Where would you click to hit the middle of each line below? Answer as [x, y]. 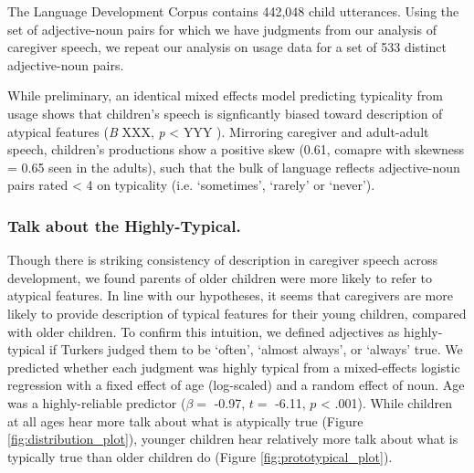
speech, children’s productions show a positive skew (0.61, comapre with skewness [236, 149]
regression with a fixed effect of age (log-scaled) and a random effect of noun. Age [236, 385]
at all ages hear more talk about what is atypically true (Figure [185, 420]
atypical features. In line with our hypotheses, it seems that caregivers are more [230, 295]
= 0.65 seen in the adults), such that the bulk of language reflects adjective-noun [234, 167]
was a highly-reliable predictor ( [97, 402]
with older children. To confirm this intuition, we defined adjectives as [204, 331]
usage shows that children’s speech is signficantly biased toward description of [225, 113]
